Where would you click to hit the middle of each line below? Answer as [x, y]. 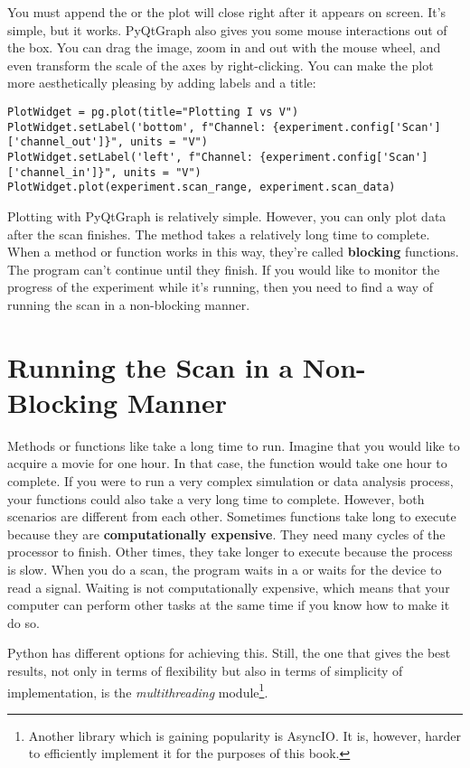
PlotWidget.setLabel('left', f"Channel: [131, 157]
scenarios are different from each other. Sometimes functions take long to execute [232, 516]
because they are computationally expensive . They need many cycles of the [226, 534]
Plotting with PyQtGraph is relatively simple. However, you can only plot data [227, 215]
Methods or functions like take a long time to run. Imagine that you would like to [234, 445]
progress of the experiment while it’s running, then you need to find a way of [220, 287]
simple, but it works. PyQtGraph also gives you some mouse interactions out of [227, 29]
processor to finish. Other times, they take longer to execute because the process [230, 552]
